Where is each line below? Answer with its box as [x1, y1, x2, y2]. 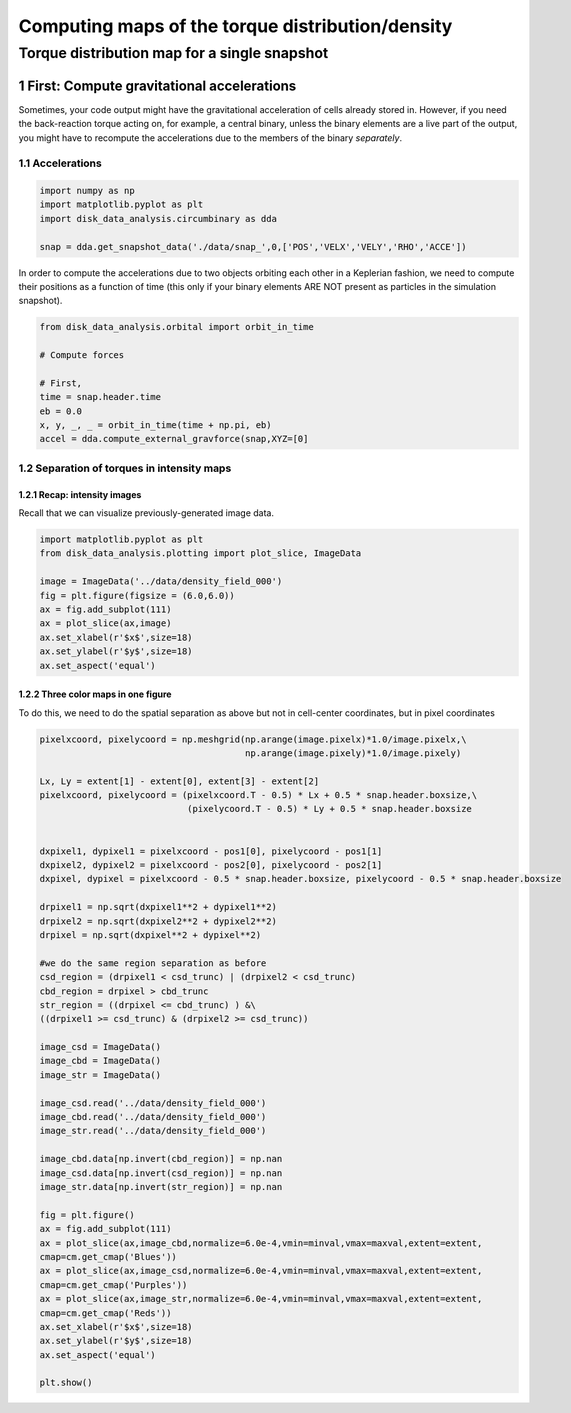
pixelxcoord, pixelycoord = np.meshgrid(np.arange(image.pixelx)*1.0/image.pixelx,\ [39, 733, 467, 745]
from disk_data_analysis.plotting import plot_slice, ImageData [39, 548, 362, 559]
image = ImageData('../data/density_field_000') [39, 576, 283, 587]
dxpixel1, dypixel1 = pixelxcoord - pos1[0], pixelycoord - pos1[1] [39, 845, 383, 857]
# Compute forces [39, 350, 125, 361]
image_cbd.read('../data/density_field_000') [39, 1111, 267, 1123]
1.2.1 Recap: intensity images [18, 488, 142, 500]
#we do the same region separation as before [39, 957, 267, 969]
